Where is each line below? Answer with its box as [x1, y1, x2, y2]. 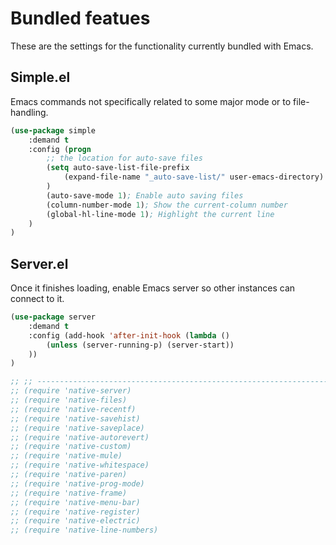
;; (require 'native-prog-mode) [10, 478, 145, 489]
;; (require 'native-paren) [10, 470, 128, 480]
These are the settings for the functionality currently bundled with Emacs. [10, 40, 314, 52]
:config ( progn [28, 144, 92, 154]
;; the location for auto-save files [46, 153, 203, 164]
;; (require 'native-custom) [10, 442, 132, 452]
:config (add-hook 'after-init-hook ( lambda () [28, 330, 230, 341]
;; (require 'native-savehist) [10, 413, 141, 424]
